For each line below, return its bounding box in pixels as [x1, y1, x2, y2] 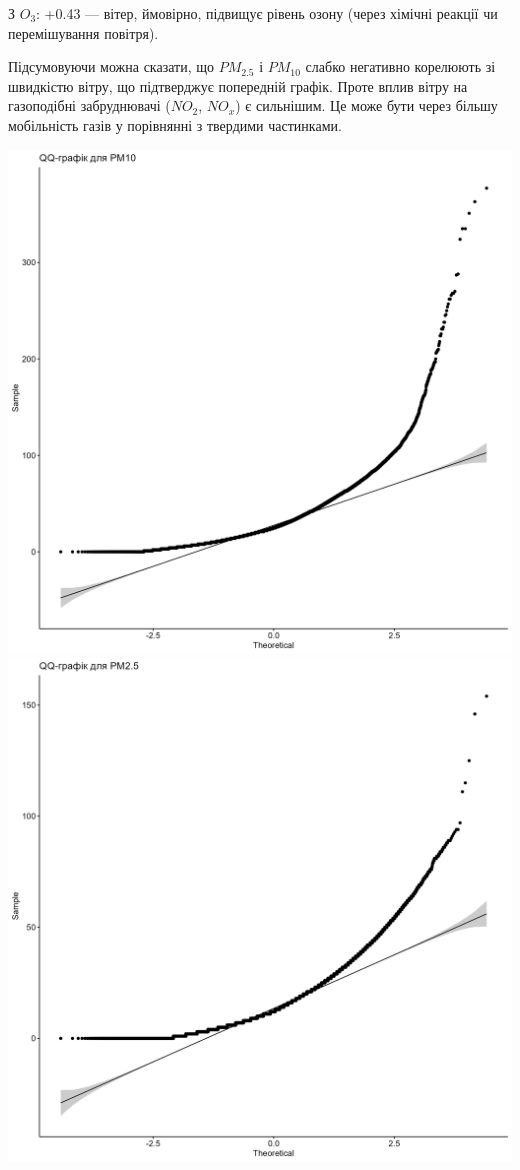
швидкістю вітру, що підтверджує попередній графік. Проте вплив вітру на [8, 75, 468, 96]
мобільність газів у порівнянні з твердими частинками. [8, 114, 342, 135]
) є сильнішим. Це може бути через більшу [235, 95, 498, 116]
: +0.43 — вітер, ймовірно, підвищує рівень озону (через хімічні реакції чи [36, 3, 498, 23]
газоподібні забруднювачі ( [8, 95, 171, 116]
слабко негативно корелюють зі [305, 56, 496, 77]
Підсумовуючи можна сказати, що [8, 56, 214, 77]
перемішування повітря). [8, 22, 159, 43]
